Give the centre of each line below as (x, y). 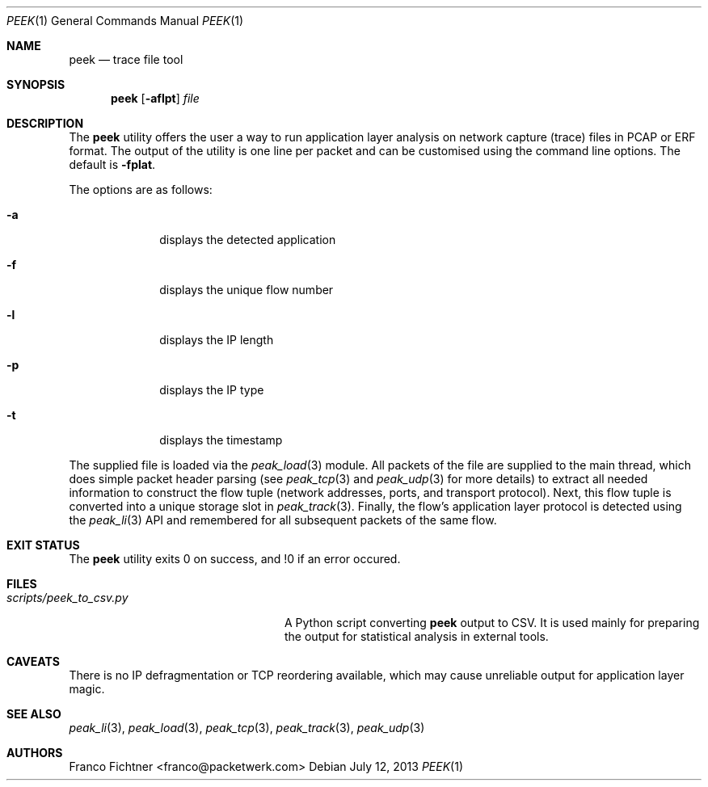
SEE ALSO (34, 714)
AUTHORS (35, 753)
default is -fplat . (112, 164)
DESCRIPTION (45, 123)
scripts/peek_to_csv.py (67, 598)
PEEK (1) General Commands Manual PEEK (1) (125, 21)
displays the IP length (217, 340)
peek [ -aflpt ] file (155, 98)
